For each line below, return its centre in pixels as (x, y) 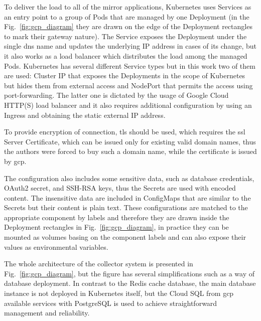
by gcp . (15, 161)
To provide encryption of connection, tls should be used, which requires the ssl (125, 132)
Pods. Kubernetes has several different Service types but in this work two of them (130, 65)
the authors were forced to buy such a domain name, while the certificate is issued (130, 151)
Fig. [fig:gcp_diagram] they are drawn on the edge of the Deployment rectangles (128, 26)
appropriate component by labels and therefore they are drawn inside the (117, 217)
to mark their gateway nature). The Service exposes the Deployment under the (125, 36)
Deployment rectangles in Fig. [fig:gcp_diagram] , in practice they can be (116, 227)
